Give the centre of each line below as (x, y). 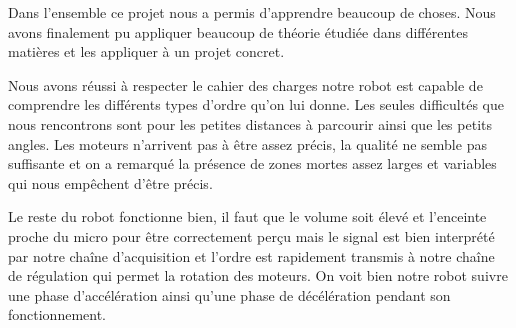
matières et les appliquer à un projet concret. (146, 51)
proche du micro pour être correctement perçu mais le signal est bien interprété (251, 235)
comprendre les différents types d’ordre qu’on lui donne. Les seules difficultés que (256, 104)
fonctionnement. (57, 314)
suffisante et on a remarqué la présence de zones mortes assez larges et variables (252, 163)
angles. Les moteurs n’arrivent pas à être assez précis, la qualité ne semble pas (247, 143)
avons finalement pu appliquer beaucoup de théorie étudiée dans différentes (238, 31)
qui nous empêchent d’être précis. (110, 182)
